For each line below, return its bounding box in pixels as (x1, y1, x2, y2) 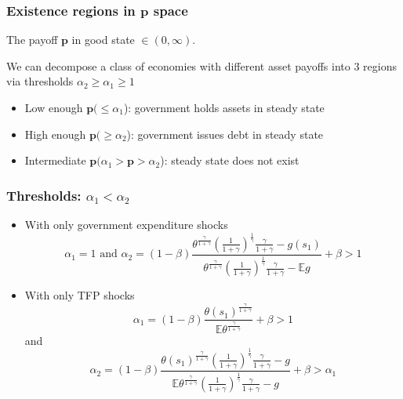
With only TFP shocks (24, 287, 135, 303)
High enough (24, 125, 86, 142)
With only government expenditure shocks (24, 216, 228, 232)
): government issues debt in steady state (126, 125, 324, 142)
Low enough (24, 100, 83, 115)
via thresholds (6, 73, 74, 89)
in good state (71, 31, 135, 48)
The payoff (6, 31, 58, 48)
